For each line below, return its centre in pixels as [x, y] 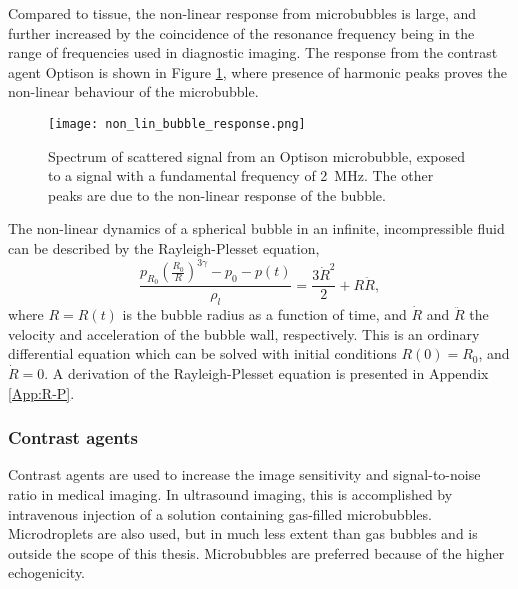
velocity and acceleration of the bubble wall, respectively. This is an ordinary [244, 333]
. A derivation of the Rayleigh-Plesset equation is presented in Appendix [266, 372]
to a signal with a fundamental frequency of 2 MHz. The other [241, 175]
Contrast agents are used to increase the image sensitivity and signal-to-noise [244, 474]
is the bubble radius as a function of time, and [264, 314]
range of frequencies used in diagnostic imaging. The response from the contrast [253, 52]
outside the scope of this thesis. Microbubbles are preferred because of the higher [256, 552]
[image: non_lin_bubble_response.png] [177, 123]
